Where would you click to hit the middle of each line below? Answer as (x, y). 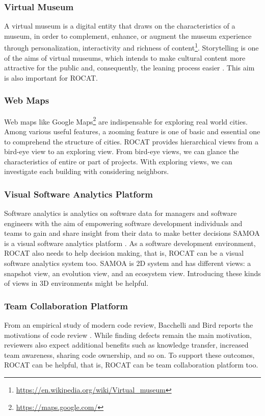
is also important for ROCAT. (51, 77)
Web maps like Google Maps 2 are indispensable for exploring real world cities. (126, 120)
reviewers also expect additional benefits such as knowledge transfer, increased (126, 345)
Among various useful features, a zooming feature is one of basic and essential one (132, 131)
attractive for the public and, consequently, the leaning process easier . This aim (129, 68)
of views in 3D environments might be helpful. (76, 283)
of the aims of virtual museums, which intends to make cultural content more (125, 57)
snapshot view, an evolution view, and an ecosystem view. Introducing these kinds (132, 273)
